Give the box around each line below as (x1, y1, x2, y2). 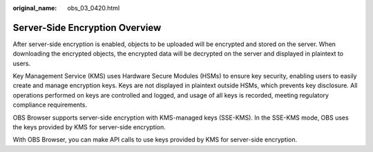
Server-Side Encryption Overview (12, 21, 162, 34)
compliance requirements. (12, 100, 88, 109)
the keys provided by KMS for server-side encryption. (12, 123, 166, 131)
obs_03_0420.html (67, 4, 120, 12)
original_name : (12, 4, 57, 12)
